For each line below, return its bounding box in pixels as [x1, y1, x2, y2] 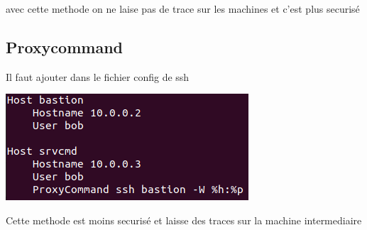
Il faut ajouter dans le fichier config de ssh [6, 69, 190, 84]
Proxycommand [6, 35, 123, 57]
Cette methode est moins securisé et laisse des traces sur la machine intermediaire [6, 212, 362, 227]
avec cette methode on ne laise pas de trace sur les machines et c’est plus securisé [6, 1, 360, 16]
